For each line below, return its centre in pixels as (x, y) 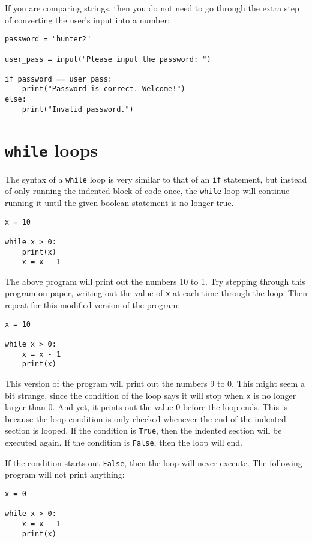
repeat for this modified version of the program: (93, 305)
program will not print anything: (65, 474)
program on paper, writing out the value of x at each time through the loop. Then (156, 293)
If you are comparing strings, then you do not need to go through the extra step (152, 8)
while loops (51, 149)
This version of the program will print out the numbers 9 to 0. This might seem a (155, 383)
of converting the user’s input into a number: (87, 20)
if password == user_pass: (58, 79)
